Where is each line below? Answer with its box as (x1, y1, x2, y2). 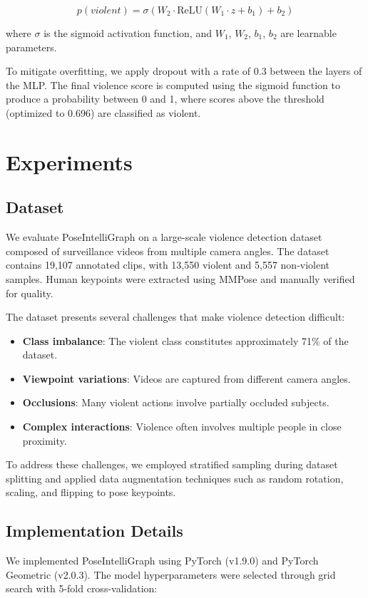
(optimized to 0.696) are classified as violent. (6, 105, 201, 120)
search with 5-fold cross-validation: (6, 581, 158, 596)
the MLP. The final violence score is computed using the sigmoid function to (6, 77, 340, 92)
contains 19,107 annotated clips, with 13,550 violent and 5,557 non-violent (6, 257, 330, 272)
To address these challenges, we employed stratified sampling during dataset (6, 457, 338, 472)
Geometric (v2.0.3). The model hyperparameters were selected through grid (6, 567, 336, 582)
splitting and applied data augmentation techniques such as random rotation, (6, 470, 344, 485)
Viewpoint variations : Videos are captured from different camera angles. (22, 371, 351, 386)
